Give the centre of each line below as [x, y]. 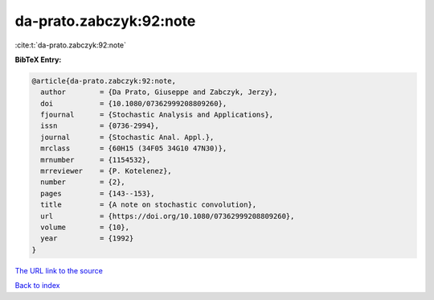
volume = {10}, [85, 227]
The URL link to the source [59, 270]
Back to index [37, 286]
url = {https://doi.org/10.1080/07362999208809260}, [168, 216]
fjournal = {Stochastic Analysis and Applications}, [157, 115]
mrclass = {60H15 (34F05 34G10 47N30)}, [134, 148]
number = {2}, [83, 182]
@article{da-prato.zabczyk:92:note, [104, 81]
